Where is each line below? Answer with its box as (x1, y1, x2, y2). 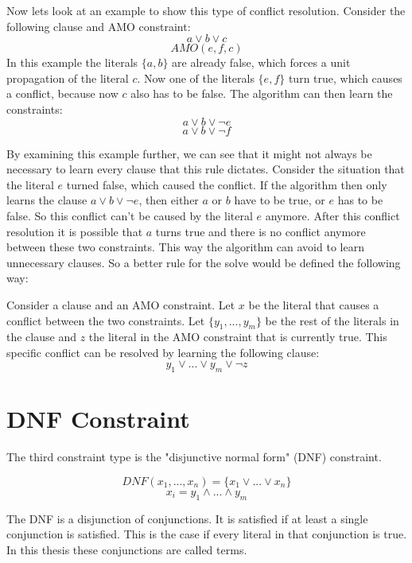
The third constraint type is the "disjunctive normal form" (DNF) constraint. (6, 448, 382, 465)
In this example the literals (6, 54, 138, 71)
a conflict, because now (6, 85, 119, 102)
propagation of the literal (6, 69, 129, 86)
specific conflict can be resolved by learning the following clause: (6, 344, 320, 360)
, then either (138, 192, 199, 208)
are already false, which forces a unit (172, 54, 351, 71)
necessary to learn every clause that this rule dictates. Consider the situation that (6, 161, 405, 177)
